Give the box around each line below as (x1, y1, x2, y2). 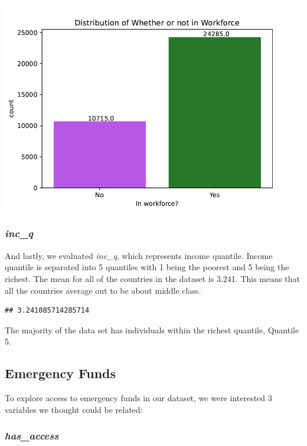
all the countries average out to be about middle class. (5, 284, 201, 296)
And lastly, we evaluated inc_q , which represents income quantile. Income (5, 249, 273, 261)
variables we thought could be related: (5, 403, 143, 415)
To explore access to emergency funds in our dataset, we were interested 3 (5, 392, 272, 404)
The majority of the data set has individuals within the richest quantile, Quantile (5, 323, 299, 336)
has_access (5, 428, 59, 443)
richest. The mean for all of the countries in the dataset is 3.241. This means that (5, 272, 300, 284)
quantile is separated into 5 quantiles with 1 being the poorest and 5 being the (5, 261, 289, 273)
